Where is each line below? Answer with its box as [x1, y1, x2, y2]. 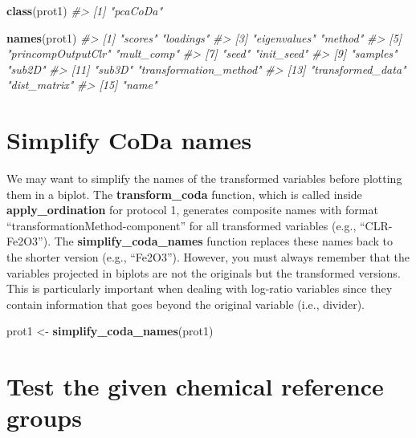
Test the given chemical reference [6, 370, 384, 403]
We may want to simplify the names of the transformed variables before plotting [6, 170, 402, 187]
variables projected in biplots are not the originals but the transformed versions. [6, 264, 401, 281]
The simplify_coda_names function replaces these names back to [54, 233, 393, 249]
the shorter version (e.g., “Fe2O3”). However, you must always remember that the [6, 249, 410, 266]
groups [6, 401, 82, 434]
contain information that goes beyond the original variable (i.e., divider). [6, 295, 365, 312]
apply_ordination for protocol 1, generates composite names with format [6, 201, 378, 218]
